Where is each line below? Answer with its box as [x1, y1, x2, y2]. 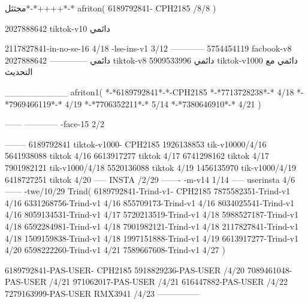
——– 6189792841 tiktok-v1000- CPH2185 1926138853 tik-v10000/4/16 [5, 137, 267, 150]
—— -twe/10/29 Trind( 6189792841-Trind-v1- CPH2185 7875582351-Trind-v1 [5, 185, 291, 197]
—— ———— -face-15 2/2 [5, 118, 105, 130]
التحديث [5, 65, 33, 78]
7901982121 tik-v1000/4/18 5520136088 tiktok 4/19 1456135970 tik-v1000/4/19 [5, 161, 297, 173]
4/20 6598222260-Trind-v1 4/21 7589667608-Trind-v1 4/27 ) [5, 243, 225, 256]
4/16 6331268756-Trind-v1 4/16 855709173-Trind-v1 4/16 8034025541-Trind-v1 [5, 196, 295, 209]
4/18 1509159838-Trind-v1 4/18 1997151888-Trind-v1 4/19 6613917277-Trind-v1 [5, 231, 299, 244]
